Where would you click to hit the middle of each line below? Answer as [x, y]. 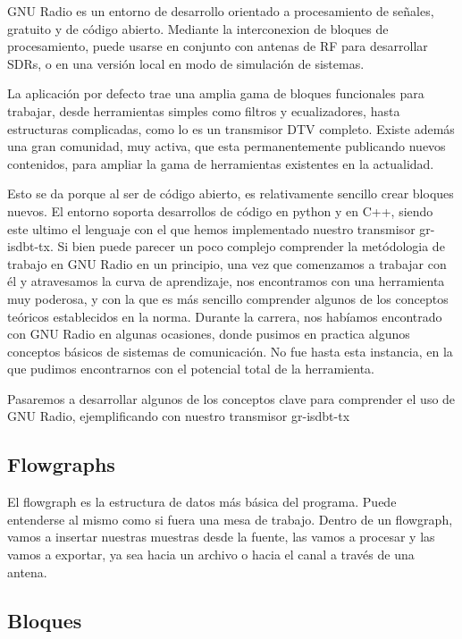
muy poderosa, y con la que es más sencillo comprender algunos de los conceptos [228, 298]
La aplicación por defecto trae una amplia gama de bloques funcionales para [216, 93]
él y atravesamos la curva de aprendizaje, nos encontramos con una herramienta [226, 281]
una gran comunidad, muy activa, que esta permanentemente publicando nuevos [227, 146]
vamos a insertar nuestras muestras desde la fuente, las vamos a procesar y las [221, 537]
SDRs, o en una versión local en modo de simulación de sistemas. [186, 63]
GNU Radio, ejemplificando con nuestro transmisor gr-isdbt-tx [179, 416]
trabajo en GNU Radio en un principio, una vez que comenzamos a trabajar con [227, 263]
